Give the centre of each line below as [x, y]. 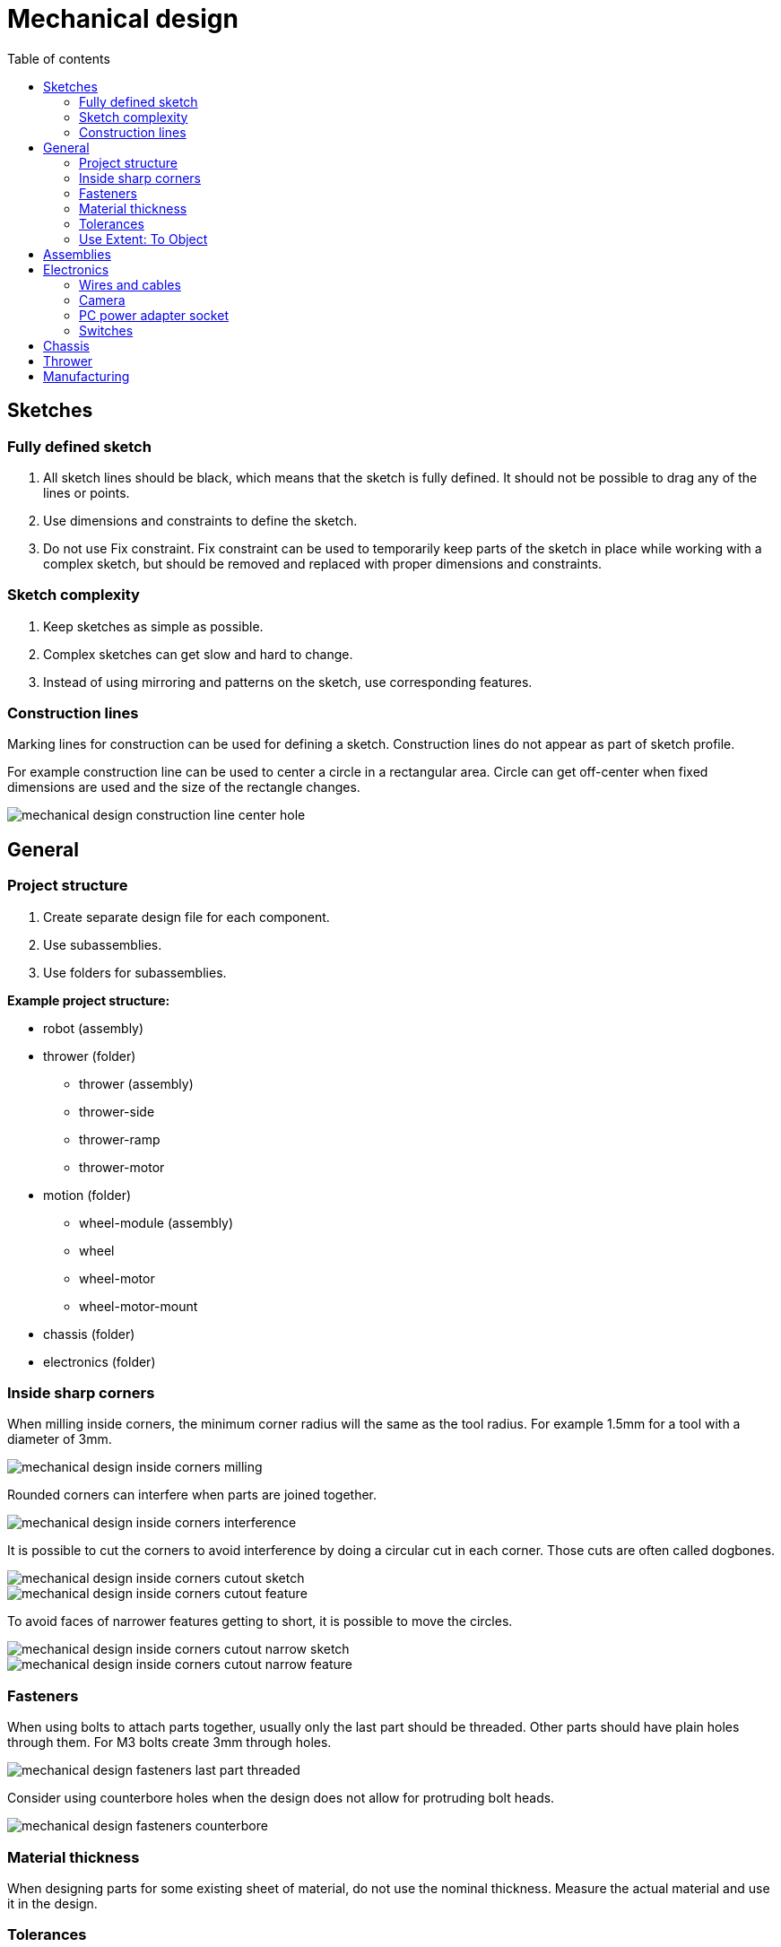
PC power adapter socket [154, 315]
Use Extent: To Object [143, 239]
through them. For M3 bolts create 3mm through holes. [169, 1743]
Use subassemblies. [103, 944]
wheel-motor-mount [139, 1306]
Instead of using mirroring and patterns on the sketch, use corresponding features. [288, 682]
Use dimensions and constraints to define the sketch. [200, 520]
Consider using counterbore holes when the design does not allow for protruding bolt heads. [281, 1798]
